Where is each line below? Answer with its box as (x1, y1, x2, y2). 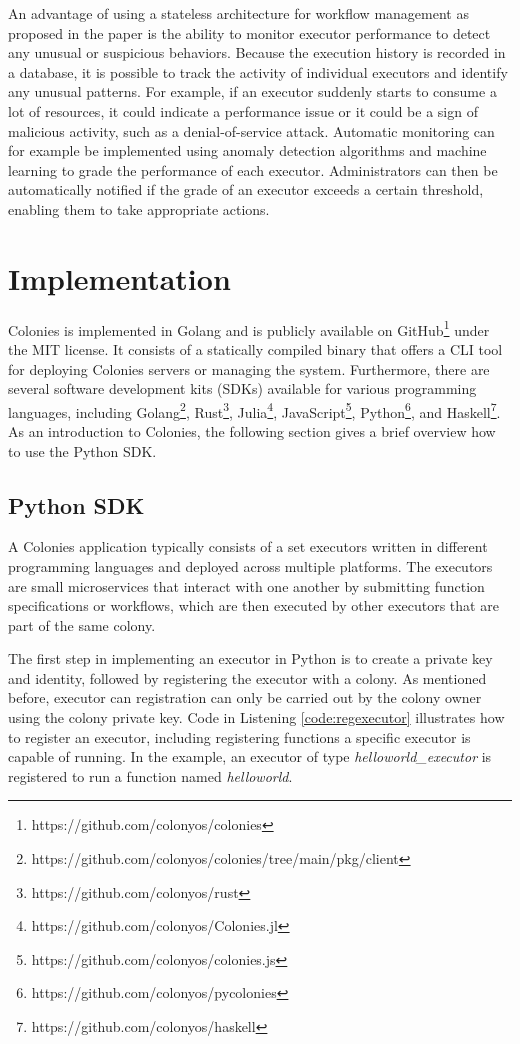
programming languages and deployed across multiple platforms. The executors (8, 555, 493, 576)
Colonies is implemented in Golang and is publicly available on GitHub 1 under (8, 316, 490, 340)
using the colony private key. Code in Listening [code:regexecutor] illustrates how (8, 707, 505, 728)
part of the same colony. (8, 614, 156, 635)
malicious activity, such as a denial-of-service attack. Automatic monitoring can (8, 120, 495, 141)
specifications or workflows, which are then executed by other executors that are (8, 595, 499, 616)
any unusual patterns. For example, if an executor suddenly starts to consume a (8, 81, 497, 102)
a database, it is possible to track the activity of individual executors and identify (8, 61, 508, 82)
